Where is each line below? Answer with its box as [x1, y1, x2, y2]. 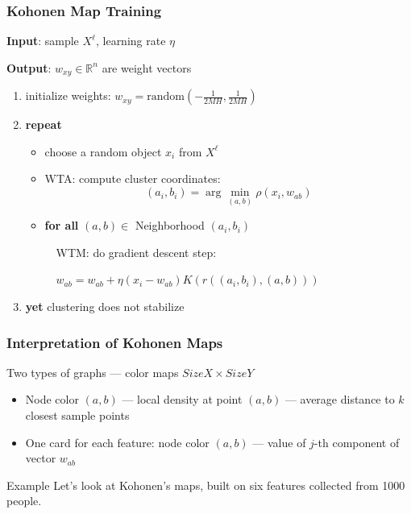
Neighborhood [135, 217, 205, 234]
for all [44, 217, 79, 234]
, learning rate [95, 32, 166, 49]
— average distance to [284, 391, 395, 408]
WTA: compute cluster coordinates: [44, 170, 221, 187]
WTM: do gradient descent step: [56, 243, 217, 260]
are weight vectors [102, 59, 192, 76]
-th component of [313, 433, 400, 450]
